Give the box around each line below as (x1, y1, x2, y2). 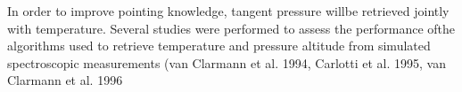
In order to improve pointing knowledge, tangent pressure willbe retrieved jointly (7, 2, 450, 19)
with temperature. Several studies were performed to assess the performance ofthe (7, 19, 456, 37)
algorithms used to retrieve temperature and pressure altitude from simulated (7, 36, 431, 55)
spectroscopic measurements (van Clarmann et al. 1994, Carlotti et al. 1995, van (7, 53, 446, 72)
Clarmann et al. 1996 (7, 71, 123, 89)
